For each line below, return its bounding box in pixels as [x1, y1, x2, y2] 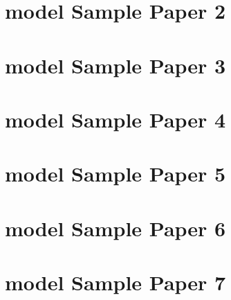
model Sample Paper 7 [5, 268, 226, 297]
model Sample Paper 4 [5, 105, 226, 133]
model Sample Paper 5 [5, 159, 226, 188]
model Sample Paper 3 [5, 51, 226, 79]
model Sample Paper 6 [5, 213, 226, 242]
